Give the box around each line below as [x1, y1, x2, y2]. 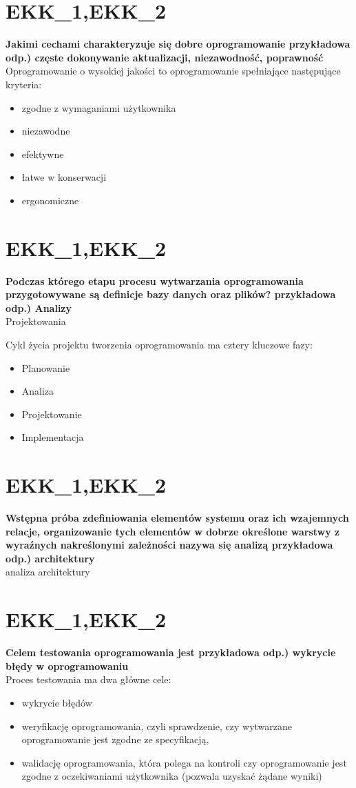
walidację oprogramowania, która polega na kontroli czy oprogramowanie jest [21, 755, 347, 769]
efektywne [21, 146, 64, 161]
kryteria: [6, 77, 42, 91]
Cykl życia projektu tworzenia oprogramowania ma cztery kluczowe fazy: [6, 337, 313, 351]
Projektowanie [21, 406, 82, 421]
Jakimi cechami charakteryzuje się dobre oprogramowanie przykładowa [6, 37, 350, 51]
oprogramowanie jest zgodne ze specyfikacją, [21, 732, 209, 747]
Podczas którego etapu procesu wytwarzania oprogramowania [6, 273, 304, 288]
